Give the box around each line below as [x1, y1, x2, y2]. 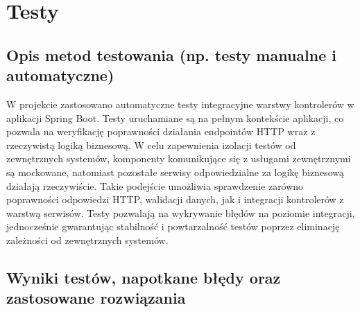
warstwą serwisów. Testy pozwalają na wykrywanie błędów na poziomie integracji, [6, 205, 355, 220]
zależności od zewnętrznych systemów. [6, 232, 169, 247]
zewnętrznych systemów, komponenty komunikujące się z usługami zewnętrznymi [6, 151, 351, 166]
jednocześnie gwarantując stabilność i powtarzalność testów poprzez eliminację [6, 219, 340, 234]
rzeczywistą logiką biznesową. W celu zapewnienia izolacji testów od [6, 137, 296, 152]
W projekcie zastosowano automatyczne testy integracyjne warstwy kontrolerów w [6, 96, 354, 111]
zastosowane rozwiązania [6, 287, 186, 309]
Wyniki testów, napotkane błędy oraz [6, 266, 281, 288]
